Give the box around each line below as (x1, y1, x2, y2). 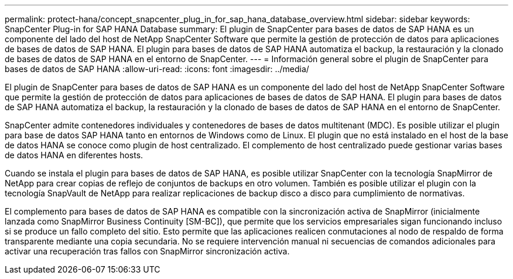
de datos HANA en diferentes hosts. (5, 150, 143, 160)
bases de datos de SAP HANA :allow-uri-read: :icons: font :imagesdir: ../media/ (5, 64, 309, 74)
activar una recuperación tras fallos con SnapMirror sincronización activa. (5, 246, 290, 256)
